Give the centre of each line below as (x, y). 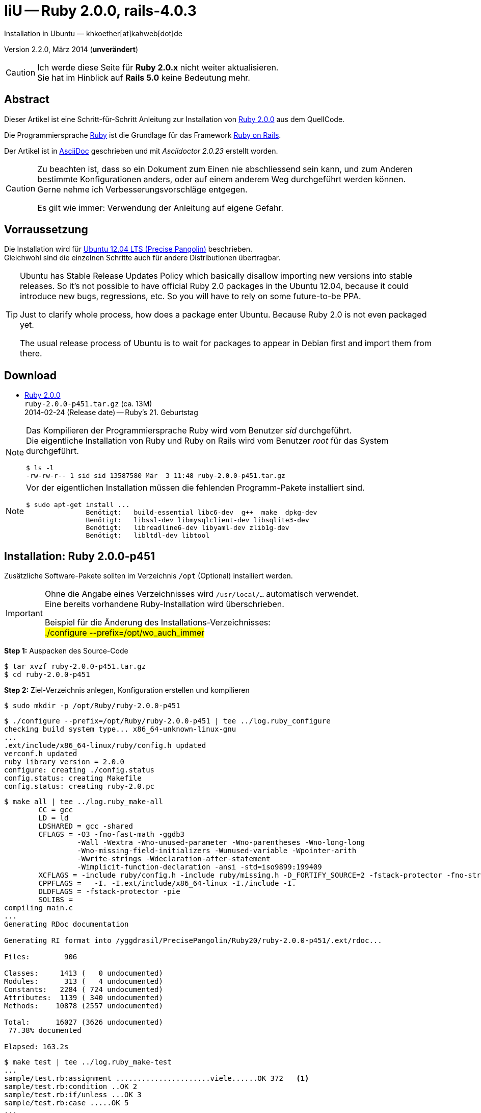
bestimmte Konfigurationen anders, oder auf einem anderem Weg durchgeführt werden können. (221, 179)
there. (31, 354)
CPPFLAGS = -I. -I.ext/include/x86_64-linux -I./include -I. (167, 884)
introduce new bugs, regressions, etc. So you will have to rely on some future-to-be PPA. (191, 296)
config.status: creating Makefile (73, 778)
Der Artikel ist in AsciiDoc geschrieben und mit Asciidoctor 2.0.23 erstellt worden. (141, 151)
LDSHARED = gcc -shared (86, 826)
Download (30, 375)
